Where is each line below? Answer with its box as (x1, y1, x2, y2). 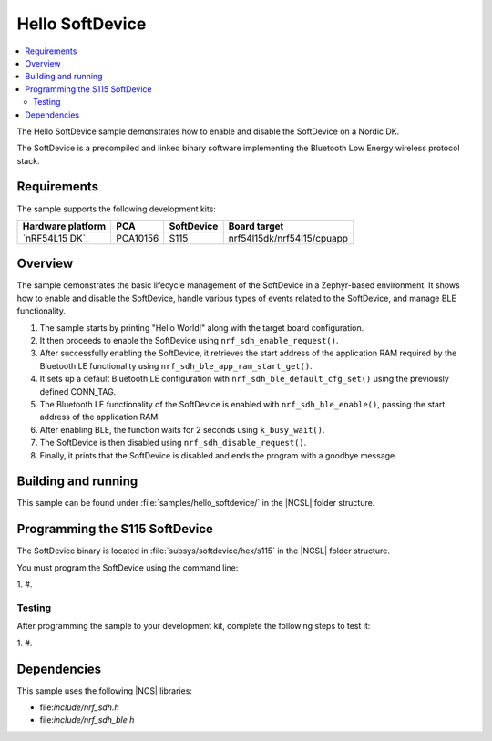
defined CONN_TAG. (39, 386, 117, 396)
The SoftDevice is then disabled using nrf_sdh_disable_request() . (39, 437, 307, 448)
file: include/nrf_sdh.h (39, 702, 119, 713)
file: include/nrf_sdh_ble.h (39, 715, 135, 726)
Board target (228, 220, 284, 232)
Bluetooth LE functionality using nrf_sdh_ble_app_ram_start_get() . (39, 360, 313, 371)
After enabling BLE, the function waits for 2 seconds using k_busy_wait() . (39, 424, 325, 435)
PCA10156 (116, 232, 159, 244)
